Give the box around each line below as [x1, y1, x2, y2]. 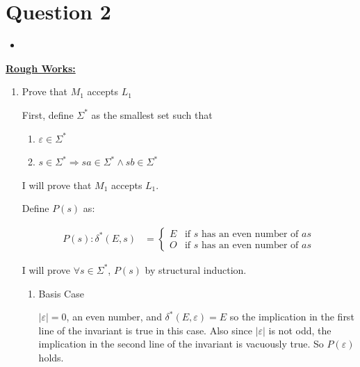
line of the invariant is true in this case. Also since [38, 323, 252, 337]
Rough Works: [6, 60, 76, 75]
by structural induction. [145, 262, 247, 277]
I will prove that [22, 177, 92, 192]
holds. [38, 350, 64, 364]
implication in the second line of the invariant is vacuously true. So [38, 336, 324, 351]
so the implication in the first [229, 309, 354, 324]
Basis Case [38, 286, 84, 300]
